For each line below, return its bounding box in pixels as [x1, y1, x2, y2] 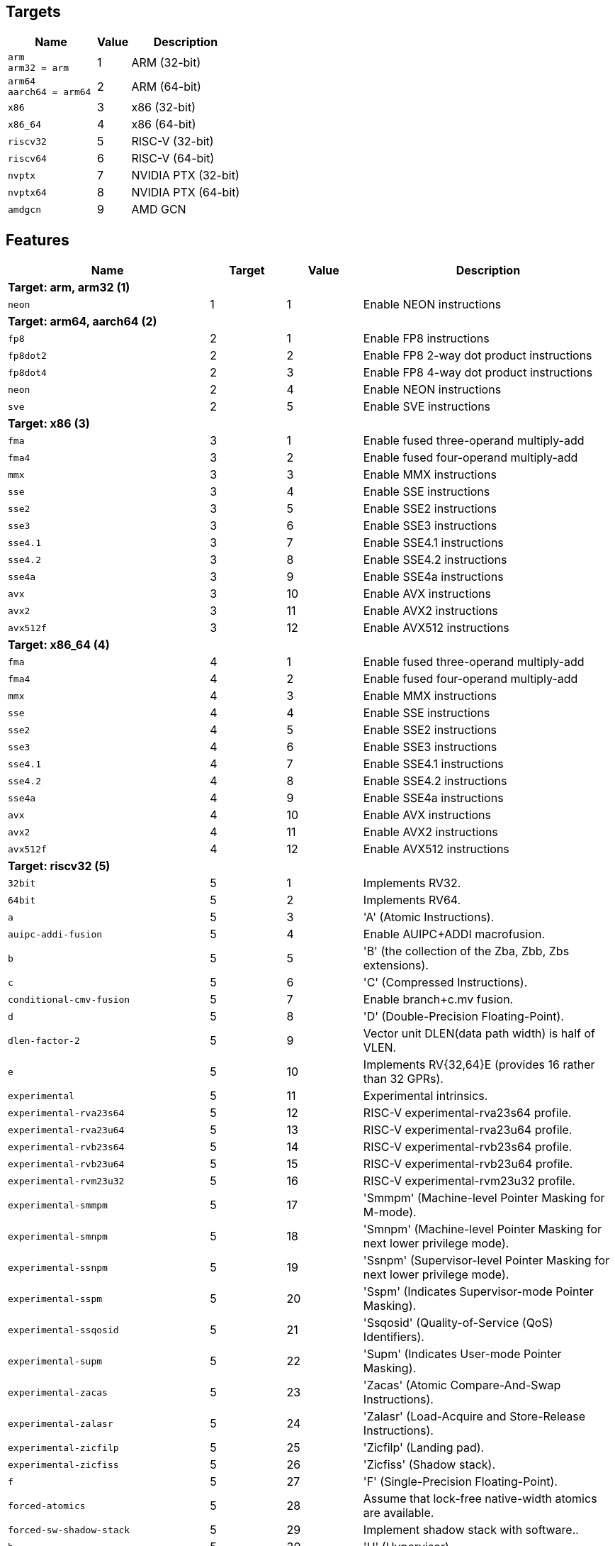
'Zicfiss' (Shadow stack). [363, 1457, 496, 1472]
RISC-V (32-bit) [131, 134, 214, 149]
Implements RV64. [363, 893, 461, 908]
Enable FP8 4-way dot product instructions [363, 365, 593, 380]
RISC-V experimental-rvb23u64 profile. [363, 1157, 573, 1172]
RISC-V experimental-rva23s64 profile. [363, 1106, 572, 1120]
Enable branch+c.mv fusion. [363, 992, 514, 1007]
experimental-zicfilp [8, 1442, 119, 1453]
